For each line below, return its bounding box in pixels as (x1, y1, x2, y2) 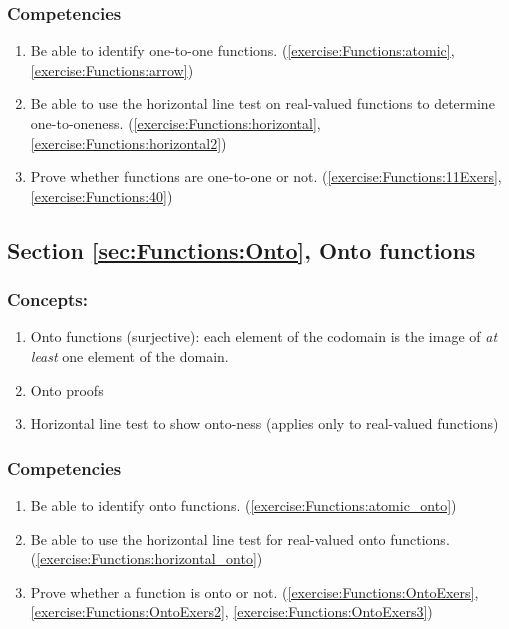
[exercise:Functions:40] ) (30, 185, 173, 206)
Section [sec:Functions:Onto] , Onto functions (7, 234, 476, 265)
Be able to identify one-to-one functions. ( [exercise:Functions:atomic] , (30, 40, 455, 61)
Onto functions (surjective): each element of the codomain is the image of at (30, 326, 498, 347)
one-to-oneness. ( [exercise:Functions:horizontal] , (30, 113, 321, 133)
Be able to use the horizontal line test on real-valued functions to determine (30, 93, 495, 114)
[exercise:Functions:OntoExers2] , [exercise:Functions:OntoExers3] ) (30, 601, 433, 622)
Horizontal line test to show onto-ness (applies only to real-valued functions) (30, 413, 499, 434)
